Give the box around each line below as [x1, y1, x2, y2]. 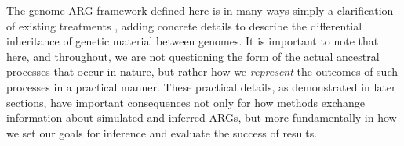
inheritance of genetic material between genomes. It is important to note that [6, 33, 379, 49]
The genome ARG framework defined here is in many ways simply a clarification [6, 2, 394, 18]
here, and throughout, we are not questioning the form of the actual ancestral [6, 48, 380, 64]
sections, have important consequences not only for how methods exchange [6, 94, 365, 110]
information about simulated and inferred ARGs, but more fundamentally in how [6, 109, 397, 126]
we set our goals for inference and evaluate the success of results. [6, 124, 318, 141]
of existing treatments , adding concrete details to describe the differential [6, 17, 362, 34]
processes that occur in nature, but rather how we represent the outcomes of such [6, 63, 398, 80]
